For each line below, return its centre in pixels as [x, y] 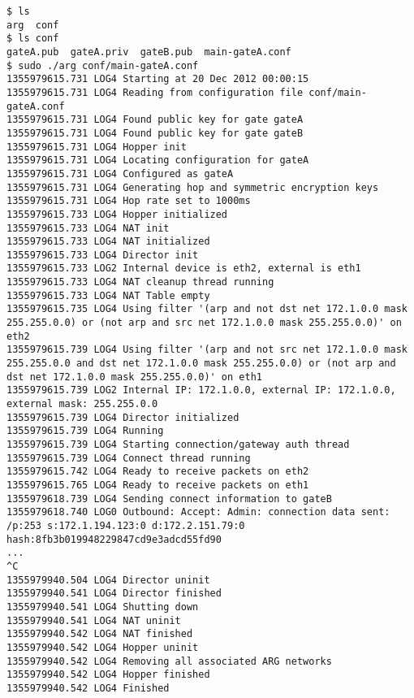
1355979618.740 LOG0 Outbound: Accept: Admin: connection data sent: [198, 512]
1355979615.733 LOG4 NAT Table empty [108, 295]
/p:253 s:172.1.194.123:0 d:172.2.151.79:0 [126, 525]
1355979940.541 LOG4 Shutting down [103, 607]
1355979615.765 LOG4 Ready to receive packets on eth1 [158, 485]
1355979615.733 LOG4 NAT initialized [108, 242]
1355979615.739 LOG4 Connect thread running [129, 458]
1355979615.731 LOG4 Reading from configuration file [155, 92]
